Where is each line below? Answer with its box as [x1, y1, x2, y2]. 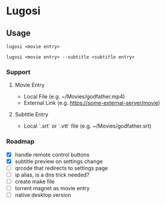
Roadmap [6, 137, 35, 146]
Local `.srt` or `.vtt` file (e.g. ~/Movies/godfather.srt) [23, 122, 152, 129]
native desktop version [14, 191, 72, 198]
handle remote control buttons [14, 151, 90, 158]
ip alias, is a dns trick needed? [14, 171, 90, 178]
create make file [14, 178, 55, 185]
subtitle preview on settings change [14, 157, 103, 165]
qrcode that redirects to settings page [14, 164, 109, 171]
